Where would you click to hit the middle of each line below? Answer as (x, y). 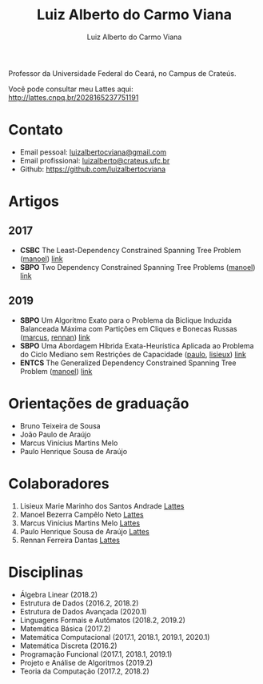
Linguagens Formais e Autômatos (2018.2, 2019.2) (103, 620)
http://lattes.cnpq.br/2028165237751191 (74, 97)
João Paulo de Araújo (55, 434)
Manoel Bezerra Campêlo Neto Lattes (82, 514)
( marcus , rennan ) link (55, 337)
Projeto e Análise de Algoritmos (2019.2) (86, 662)
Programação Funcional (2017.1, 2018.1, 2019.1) (96, 654)
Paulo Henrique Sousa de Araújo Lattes (84, 531)
